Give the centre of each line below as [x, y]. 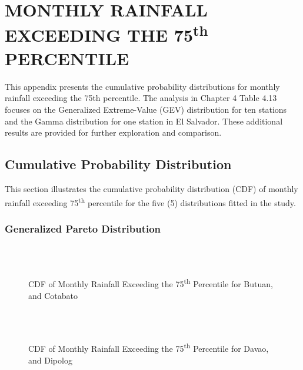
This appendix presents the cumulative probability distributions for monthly [142, 86]
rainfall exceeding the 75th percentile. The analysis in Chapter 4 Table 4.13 [141, 98]
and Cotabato [53, 295]
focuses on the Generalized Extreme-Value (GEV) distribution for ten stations [146, 110]
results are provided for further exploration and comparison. [113, 132]
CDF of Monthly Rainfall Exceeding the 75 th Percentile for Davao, [149, 347]
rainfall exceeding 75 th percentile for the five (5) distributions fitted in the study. [150, 201]
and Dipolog [50, 360]
